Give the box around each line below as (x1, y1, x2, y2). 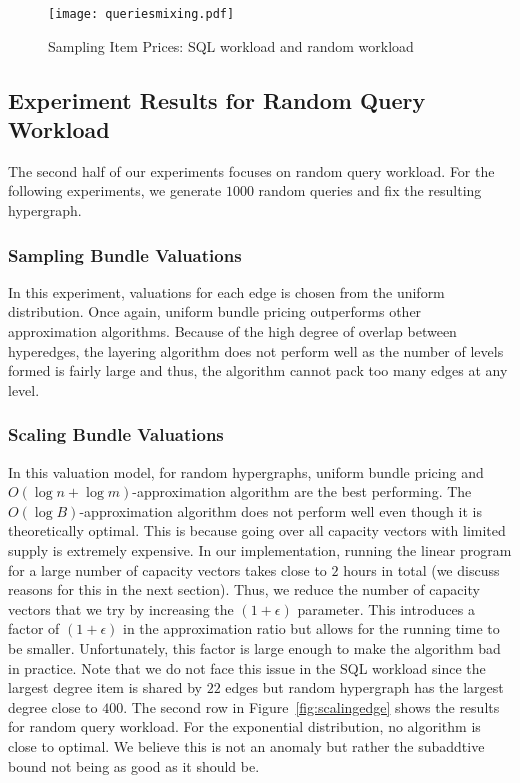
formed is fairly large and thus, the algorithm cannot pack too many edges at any (8, 360, 508, 381)
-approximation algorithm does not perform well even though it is (79, 500, 482, 521)
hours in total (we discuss (343, 559, 500, 580)
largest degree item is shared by (8, 677, 202, 698)
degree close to (8, 696, 98, 717)
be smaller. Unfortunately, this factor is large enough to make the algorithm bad (8, 637, 501, 658)
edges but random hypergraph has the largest (225, 677, 504, 698)
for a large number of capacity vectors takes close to (8, 559, 327, 580)
